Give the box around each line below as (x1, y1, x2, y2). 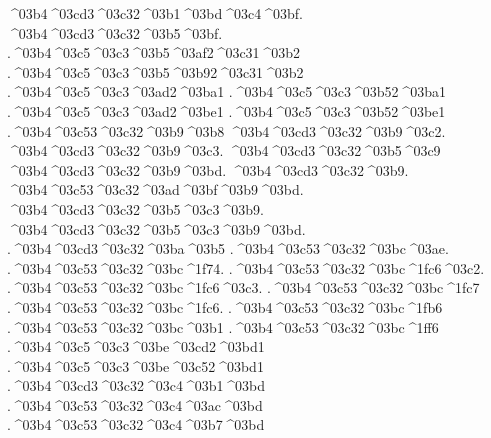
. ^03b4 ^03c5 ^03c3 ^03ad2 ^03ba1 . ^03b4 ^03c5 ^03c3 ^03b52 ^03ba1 (7, 81, 447, 102)
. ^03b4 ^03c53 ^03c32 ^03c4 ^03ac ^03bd (7, 394, 263, 415)
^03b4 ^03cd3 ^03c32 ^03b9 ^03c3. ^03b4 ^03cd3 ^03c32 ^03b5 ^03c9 (7, 140, 441, 161)
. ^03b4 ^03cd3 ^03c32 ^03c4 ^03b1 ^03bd (7, 375, 266, 396)
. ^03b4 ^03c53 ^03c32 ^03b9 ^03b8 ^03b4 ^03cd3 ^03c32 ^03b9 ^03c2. (7, 120, 446, 141)
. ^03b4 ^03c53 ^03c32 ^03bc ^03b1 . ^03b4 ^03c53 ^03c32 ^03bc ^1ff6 (7, 316, 439, 337)
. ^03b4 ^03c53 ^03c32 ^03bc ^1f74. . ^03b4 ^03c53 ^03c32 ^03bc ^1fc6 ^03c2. (7, 257, 485, 278)
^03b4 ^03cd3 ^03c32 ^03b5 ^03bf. (7, 22, 223, 43)
